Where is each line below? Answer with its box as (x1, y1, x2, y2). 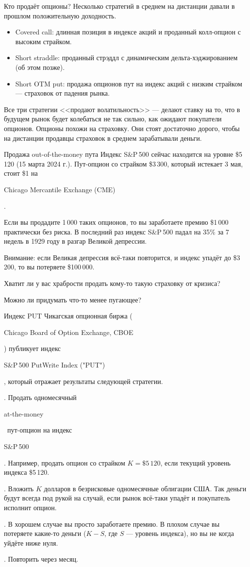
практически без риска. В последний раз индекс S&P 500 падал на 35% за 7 (4, 226, 229, 236)
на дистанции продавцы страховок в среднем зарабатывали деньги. (4, 133, 202, 143)
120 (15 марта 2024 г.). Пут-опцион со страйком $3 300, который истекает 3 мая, (4, 158, 243, 168)
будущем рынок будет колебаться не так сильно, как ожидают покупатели (4, 114, 222, 124)
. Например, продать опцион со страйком (4, 457, 125, 467)
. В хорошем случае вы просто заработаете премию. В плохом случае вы (4, 518, 220, 529)
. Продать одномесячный (4, 392, 77, 402)
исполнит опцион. (4, 502, 57, 512)
